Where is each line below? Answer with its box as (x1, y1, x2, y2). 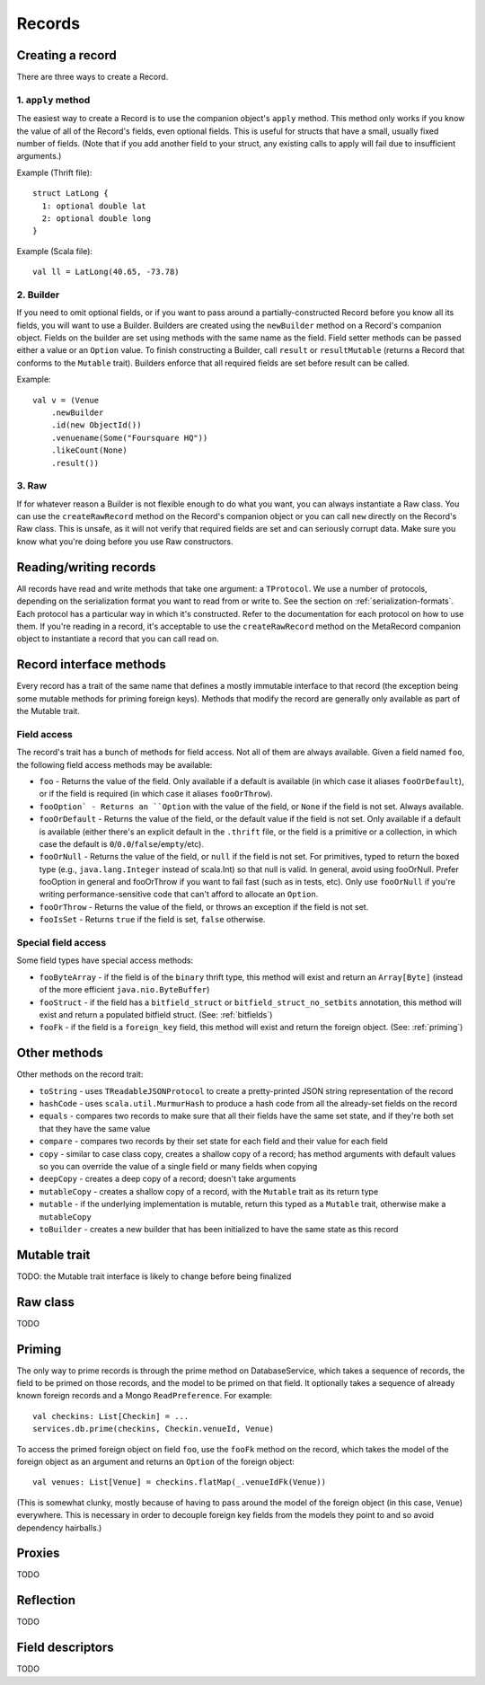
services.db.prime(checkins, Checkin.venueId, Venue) (32, 1424, 274, 1434)
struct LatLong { (32, 189, 109, 198)
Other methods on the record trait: (16, 1069, 144, 1080)
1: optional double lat (41, 200, 147, 211)
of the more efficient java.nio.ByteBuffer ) (39, 984, 210, 995)
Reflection (16, 1592, 76, 1608)
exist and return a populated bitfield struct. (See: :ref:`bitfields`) (39, 1009, 273, 1019)
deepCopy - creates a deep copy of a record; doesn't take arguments (39, 1173, 296, 1185)
